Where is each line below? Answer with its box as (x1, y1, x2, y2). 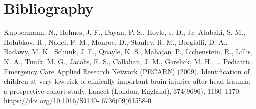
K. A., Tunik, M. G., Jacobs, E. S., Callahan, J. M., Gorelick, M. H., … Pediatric (4, 56, 251, 66)
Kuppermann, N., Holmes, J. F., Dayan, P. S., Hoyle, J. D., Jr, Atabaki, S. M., (4, 27, 245, 37)
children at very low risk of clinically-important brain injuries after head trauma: (4, 76, 251, 86)
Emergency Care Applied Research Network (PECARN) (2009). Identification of (4, 66, 250, 76)
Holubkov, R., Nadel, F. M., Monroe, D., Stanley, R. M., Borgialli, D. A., (4, 36, 228, 47)
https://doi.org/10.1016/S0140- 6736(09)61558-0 (4, 95, 152, 106)
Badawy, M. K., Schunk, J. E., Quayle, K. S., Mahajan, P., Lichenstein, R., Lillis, (4, 46, 253, 57)
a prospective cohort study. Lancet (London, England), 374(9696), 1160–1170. (4, 85, 241, 96)
